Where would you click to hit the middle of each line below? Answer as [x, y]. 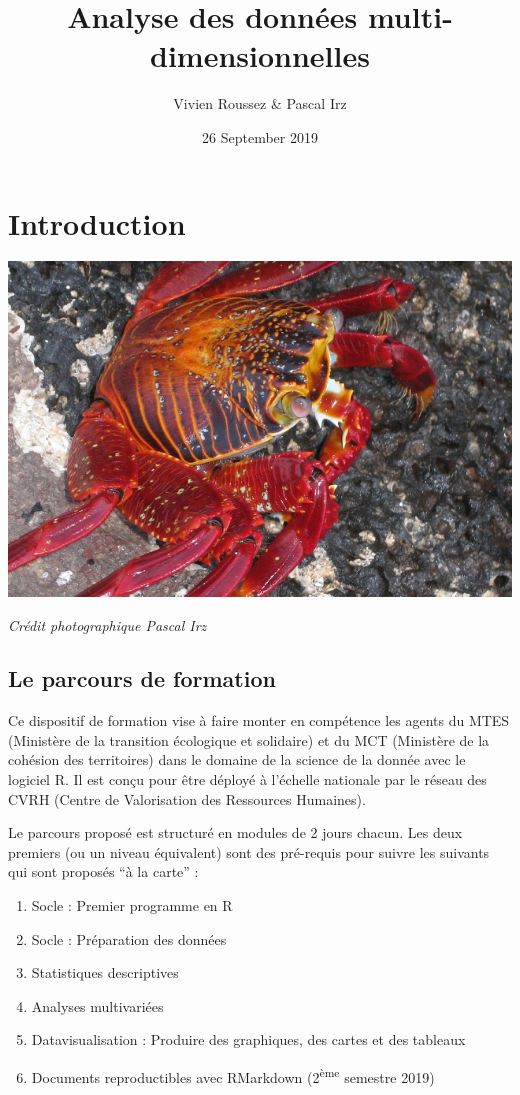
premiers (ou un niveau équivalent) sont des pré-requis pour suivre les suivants [249, 851]
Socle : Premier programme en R [132, 905]
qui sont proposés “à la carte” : [103, 871]
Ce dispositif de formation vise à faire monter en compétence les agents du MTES [259, 720]
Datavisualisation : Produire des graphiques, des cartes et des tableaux [248, 1039]
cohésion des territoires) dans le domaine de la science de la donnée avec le [237, 759]
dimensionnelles [260, 55]
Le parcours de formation [142, 678]
